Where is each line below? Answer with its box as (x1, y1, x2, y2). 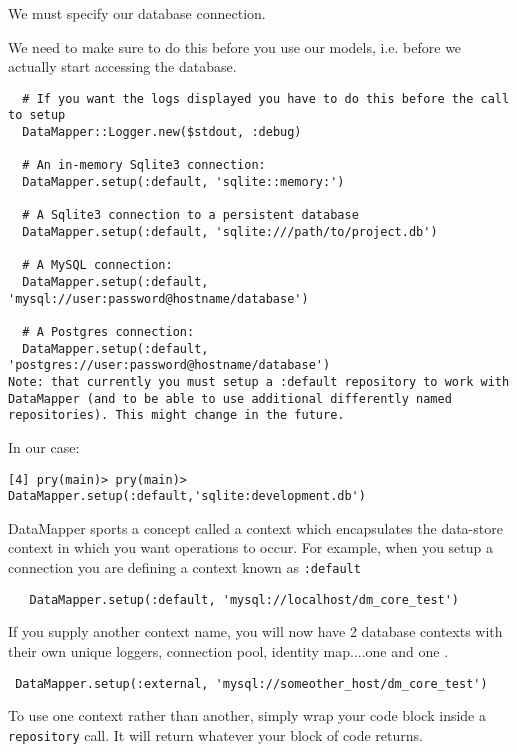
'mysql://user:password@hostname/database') (8, 291, 309, 306)
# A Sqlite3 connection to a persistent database (22, 208, 359, 223)
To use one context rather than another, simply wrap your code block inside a (8, 705, 486, 726)
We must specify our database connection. (8, 3, 266, 23)
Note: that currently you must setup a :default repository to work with (8, 374, 510, 389)
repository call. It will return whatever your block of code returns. (8, 724, 423, 745)
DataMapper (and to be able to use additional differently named (8, 391, 452, 406)
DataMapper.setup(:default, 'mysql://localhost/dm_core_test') (29, 592, 460, 607)
